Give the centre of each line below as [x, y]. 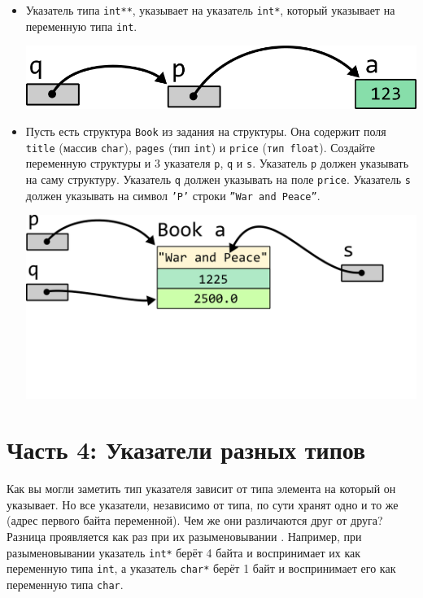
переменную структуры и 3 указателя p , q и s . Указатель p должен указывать [217, 163]
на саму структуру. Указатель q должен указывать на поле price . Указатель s [218, 179]
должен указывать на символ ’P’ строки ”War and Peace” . [173, 195]
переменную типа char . [65, 584]
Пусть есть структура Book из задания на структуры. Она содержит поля [206, 131]
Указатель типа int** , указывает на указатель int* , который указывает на [210, 10]
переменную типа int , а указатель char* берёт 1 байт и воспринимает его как [201, 568]
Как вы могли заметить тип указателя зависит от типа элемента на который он [201, 489]
